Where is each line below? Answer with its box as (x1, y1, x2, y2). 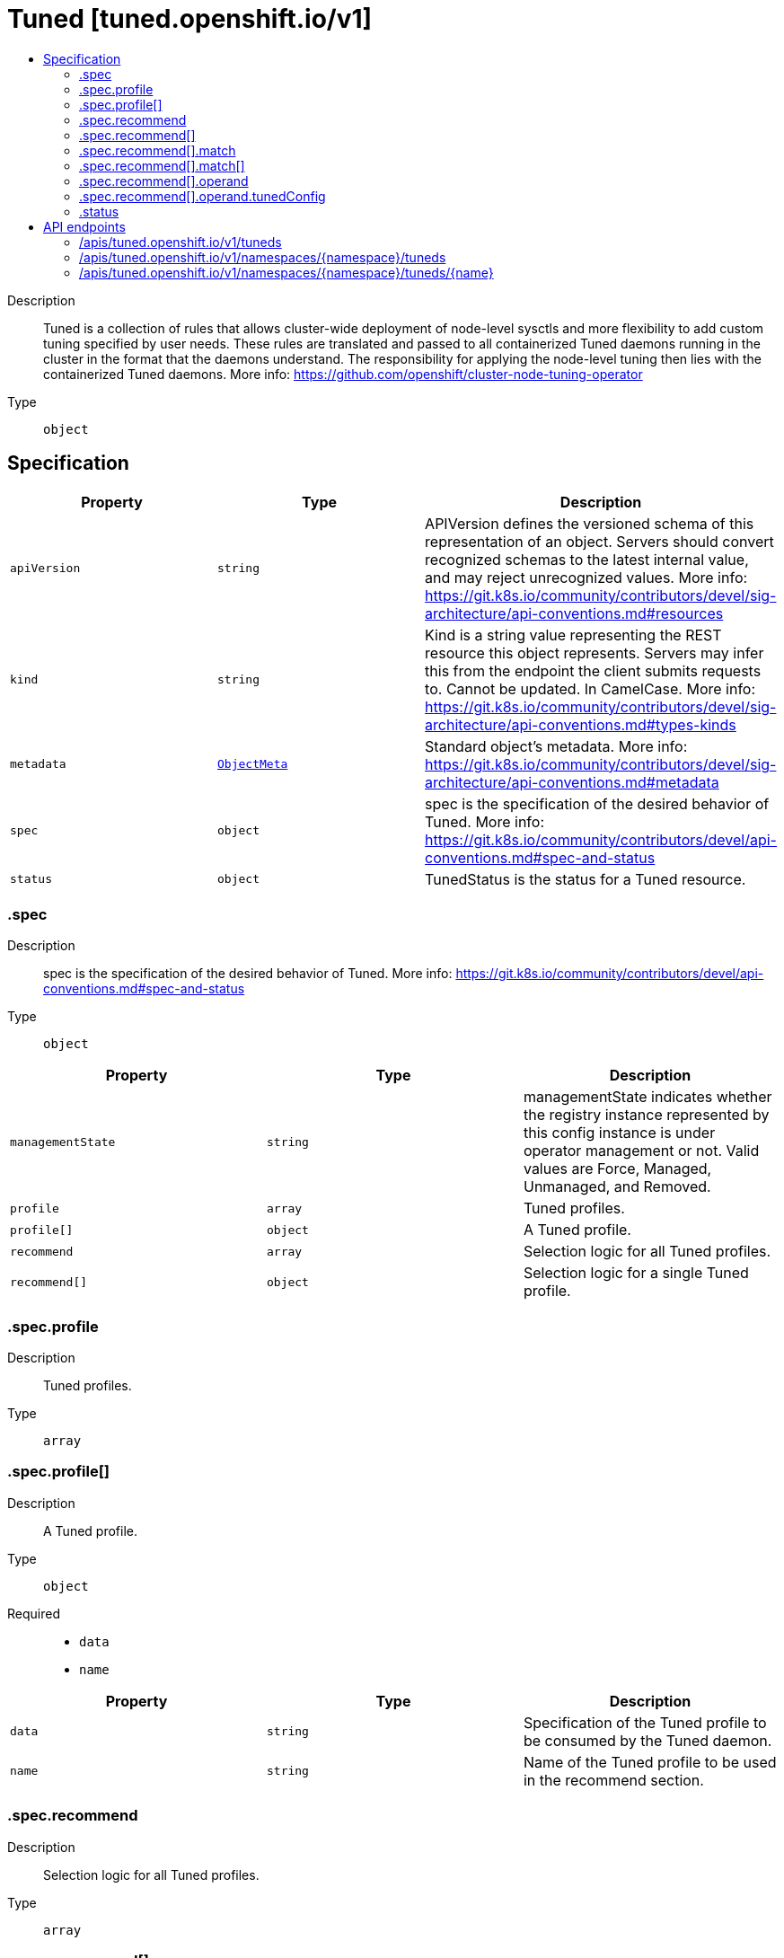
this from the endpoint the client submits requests (425, 661, 762, 680)
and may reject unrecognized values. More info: (425, 568, 748, 587)
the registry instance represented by (523, 1106, 770, 1125)
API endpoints (43, 218, 126, 234)
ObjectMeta (217, 757, 288, 772)
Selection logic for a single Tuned (523, 1264, 749, 1283)
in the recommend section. (523, 1770, 704, 1789)
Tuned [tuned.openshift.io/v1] (7, 4, 373, 34)
